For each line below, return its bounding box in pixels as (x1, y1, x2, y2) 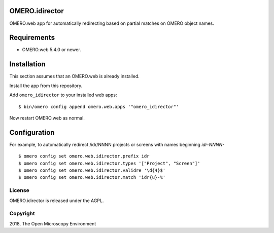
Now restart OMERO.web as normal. (9, 114, 85, 121)
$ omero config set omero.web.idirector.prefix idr (18, 153, 150, 159)
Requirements (9, 33, 55, 42)
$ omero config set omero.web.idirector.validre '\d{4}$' (18, 167, 166, 173)
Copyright (9, 210, 35, 217)
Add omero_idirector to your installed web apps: (9, 92, 117, 98)
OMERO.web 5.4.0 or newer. (22, 47, 81, 53)
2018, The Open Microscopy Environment (9, 220, 96, 226)
